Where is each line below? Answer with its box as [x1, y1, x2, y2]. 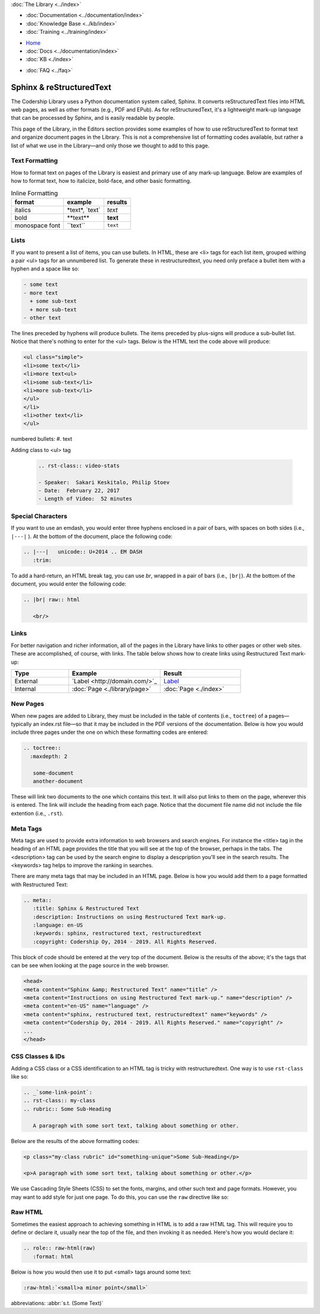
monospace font [14, 221, 60, 230]
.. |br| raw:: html [23, 596, 80, 603]
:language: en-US [33, 922, 83, 928]
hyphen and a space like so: [11, 265, 79, 272]
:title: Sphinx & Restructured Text [33, 905, 139, 912]
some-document [33, 769, 74, 777]
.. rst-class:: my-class [23, 1097, 96, 1104]
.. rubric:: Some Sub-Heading [23, 1105, 111, 1112]
